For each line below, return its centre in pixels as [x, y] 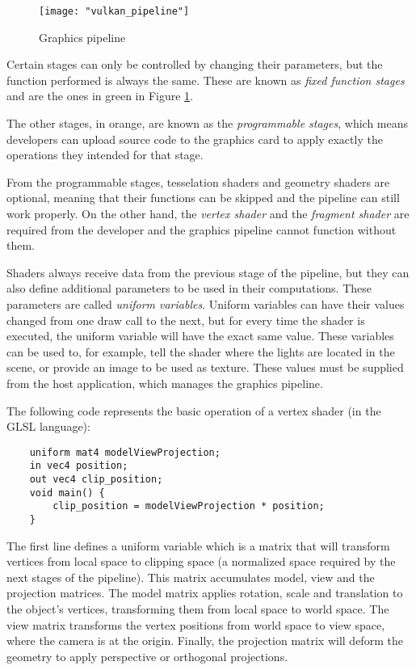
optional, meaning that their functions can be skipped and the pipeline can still [203, 198]
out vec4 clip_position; [96, 480]
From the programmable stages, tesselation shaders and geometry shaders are [198, 181]
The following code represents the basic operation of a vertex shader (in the [194, 410]
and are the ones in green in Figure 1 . [100, 96]
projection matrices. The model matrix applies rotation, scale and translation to [205, 593]
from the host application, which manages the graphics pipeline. [165, 383]
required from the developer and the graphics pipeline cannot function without [202, 229]
